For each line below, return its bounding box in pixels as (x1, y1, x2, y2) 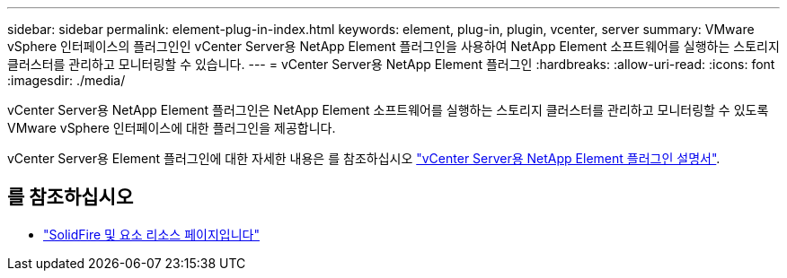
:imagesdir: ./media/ (7, 73, 126, 88)
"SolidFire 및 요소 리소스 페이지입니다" (43, 226, 260, 242)
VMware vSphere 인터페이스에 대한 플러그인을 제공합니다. (7, 120, 336, 135)
